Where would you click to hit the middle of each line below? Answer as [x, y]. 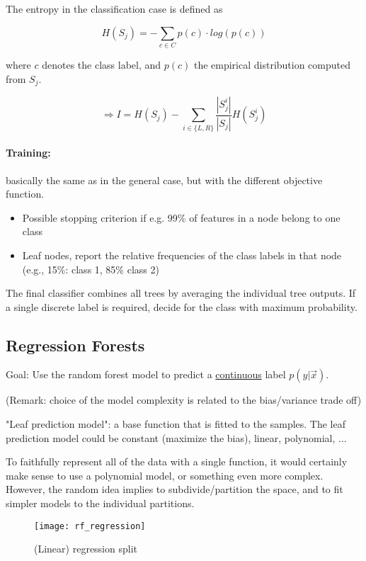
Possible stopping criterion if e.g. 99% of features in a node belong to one [181, 217]
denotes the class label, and [102, 64]
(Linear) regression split [86, 549]
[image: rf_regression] [90, 526]
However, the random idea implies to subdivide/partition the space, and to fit [175, 489]
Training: [28, 153]
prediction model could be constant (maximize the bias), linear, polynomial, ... [176, 437]
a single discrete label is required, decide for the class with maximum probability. [182, 306]
